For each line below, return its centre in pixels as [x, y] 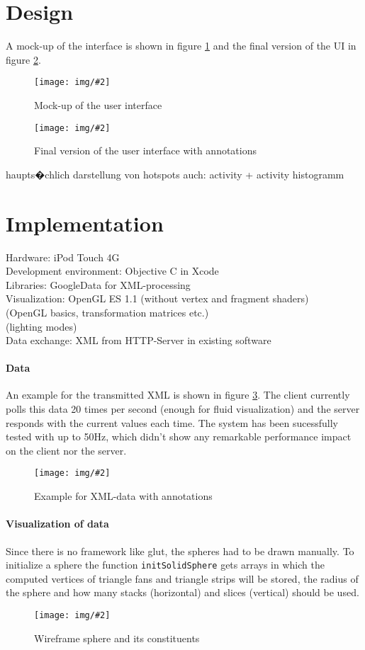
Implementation [85, 223]
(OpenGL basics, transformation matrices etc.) [107, 312]
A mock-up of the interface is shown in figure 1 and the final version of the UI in [181, 46]
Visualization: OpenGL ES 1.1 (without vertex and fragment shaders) [157, 298]
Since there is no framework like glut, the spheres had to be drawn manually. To [180, 551]
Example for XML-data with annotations [123, 496]
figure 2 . [23, 59]
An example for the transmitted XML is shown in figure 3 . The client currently [178, 395]
